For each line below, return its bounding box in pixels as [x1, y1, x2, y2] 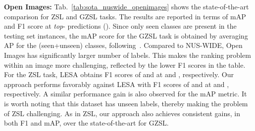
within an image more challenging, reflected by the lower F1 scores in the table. [4, 59, 246, 70]
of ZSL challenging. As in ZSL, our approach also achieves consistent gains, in [4, 108, 240, 118]
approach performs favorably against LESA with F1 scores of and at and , [4, 79, 229, 89]
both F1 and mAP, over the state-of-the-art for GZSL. [4, 118, 169, 128]
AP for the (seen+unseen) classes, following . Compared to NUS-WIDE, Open [4, 40, 243, 50]
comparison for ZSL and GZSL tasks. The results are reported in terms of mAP [4, 11, 246, 21]
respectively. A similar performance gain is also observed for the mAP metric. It [4, 88, 247, 99]
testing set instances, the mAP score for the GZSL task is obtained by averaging [4, 30, 248, 41]
